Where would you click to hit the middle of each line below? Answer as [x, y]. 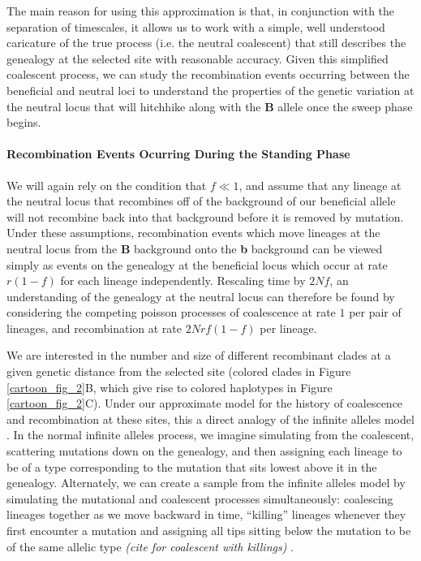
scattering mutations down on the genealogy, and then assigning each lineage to [204, 451]
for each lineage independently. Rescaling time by [183, 280]
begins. [24, 122]
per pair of [375, 312]
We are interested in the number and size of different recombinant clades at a [199, 355]
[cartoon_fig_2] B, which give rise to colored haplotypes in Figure [170, 387]
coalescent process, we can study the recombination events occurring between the [208, 74]
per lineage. [288, 328]
